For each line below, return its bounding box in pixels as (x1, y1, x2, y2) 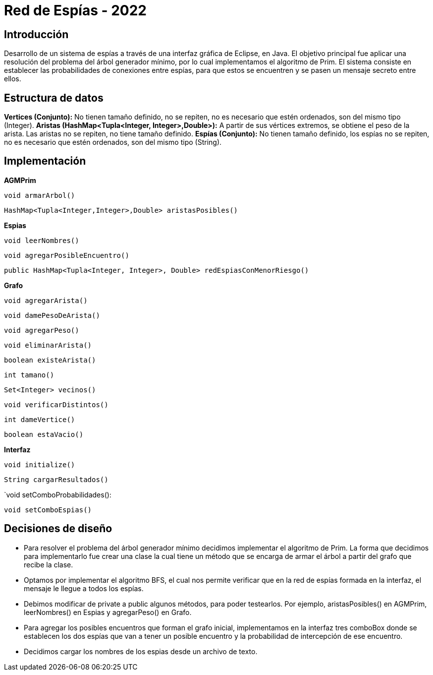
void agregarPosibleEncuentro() (4, 251, 129, 259)
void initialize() (4, 460, 75, 469)
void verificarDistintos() (4, 400, 108, 409)
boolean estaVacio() (4, 430, 84, 438)
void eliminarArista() (4, 341, 92, 349)
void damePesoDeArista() (4, 311, 100, 319)
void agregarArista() (4, 296, 88, 305)
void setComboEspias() (4, 505, 92, 514)
